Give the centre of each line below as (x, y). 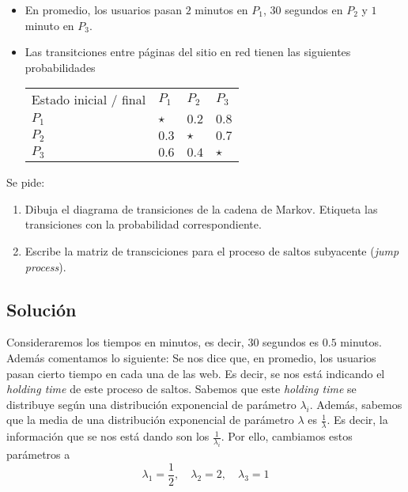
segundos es (291, 342)
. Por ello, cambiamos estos (287, 436)
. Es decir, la (357, 420)
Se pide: (26, 182)
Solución (42, 309)
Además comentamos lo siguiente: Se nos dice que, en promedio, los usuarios (191, 357)
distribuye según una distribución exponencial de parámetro (151, 404)
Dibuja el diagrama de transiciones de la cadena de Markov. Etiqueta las (201, 208)
